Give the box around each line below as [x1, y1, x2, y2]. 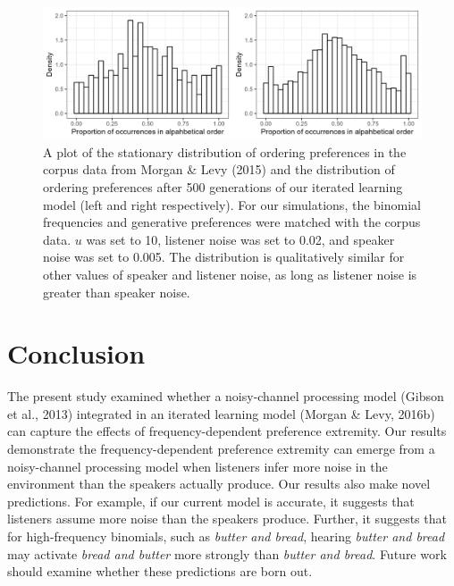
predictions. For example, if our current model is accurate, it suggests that [7, 491, 415, 510]
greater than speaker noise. [43, 282, 190, 301]
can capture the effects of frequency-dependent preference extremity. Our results [7, 422, 447, 440]
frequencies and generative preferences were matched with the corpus [43, 213, 421, 231]
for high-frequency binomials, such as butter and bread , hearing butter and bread [7, 527, 445, 546]
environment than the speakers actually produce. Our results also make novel [7, 474, 431, 493]
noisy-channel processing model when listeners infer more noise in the [7, 456, 388, 475]
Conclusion [7, 335, 146, 372]
